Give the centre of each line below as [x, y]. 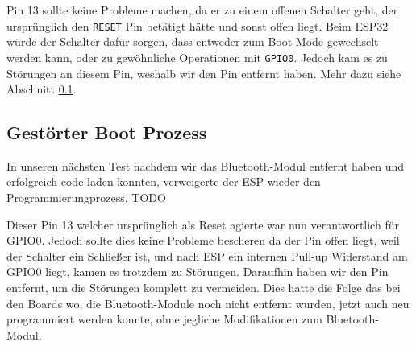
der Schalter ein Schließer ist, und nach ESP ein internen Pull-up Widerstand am [207, 255]
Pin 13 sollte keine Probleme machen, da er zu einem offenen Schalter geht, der [202, 10]
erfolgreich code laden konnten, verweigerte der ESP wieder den [164, 181]
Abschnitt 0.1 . [42, 89]
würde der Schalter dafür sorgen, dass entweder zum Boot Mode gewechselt [193, 41]
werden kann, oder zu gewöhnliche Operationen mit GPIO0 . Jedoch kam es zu [197, 57]
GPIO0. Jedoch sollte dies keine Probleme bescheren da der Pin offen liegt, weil [203, 240]
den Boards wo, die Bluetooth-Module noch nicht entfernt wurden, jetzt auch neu [208, 303]
